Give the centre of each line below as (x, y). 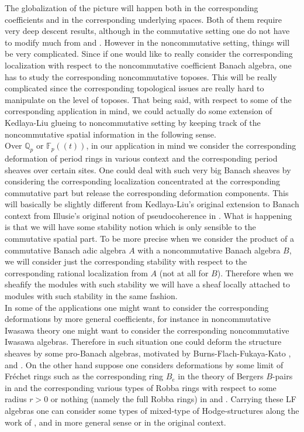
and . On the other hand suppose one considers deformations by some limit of (144, 364)
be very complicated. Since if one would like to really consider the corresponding (149, 54)
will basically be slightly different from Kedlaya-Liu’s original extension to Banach (152, 204)
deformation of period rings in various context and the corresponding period (141, 158)
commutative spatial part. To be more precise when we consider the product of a (150, 239)
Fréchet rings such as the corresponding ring (84, 376)
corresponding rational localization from (76, 272)
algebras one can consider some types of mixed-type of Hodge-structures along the (152, 410)
